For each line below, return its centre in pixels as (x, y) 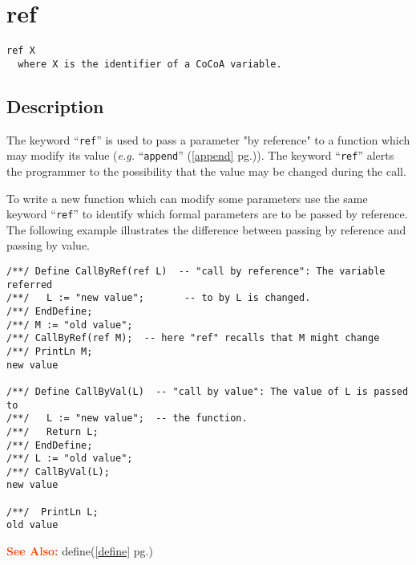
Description (55, 106)
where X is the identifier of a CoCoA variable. (150, 64)
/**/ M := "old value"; (70, 325)
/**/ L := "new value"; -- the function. (127, 419)
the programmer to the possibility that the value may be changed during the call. (206, 171)
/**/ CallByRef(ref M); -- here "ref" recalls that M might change (193, 338)
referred (30, 285)
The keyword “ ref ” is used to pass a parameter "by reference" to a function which (208, 139)
